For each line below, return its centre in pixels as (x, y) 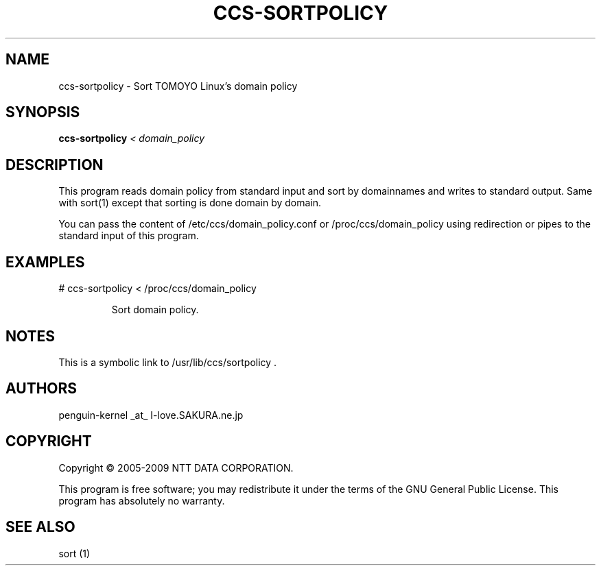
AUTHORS (42, 389)
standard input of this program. (129, 236)
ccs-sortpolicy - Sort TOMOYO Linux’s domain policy (178, 86)
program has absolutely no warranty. (142, 500)
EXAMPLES (45, 262)
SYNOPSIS (43, 112)
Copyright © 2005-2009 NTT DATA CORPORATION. (176, 467)
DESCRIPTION (55, 165)
